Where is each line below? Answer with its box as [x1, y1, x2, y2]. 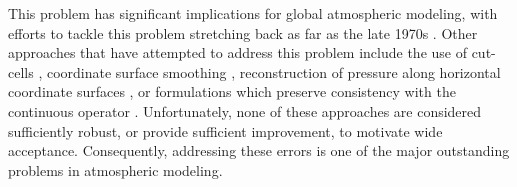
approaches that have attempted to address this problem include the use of [8, 42, 467, 63]
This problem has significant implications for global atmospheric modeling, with [8, 3, 498, 23]
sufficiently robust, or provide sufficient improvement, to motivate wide [8, 120, 443, 141]
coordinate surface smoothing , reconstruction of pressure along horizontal [46, 61, 501, 82]
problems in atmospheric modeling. [8, 159, 223, 180]
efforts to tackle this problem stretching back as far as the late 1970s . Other [8, 22, 478, 43]
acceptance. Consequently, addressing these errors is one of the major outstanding [8, 140, 510, 161]
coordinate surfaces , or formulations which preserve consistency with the [8, 81, 456, 102]
